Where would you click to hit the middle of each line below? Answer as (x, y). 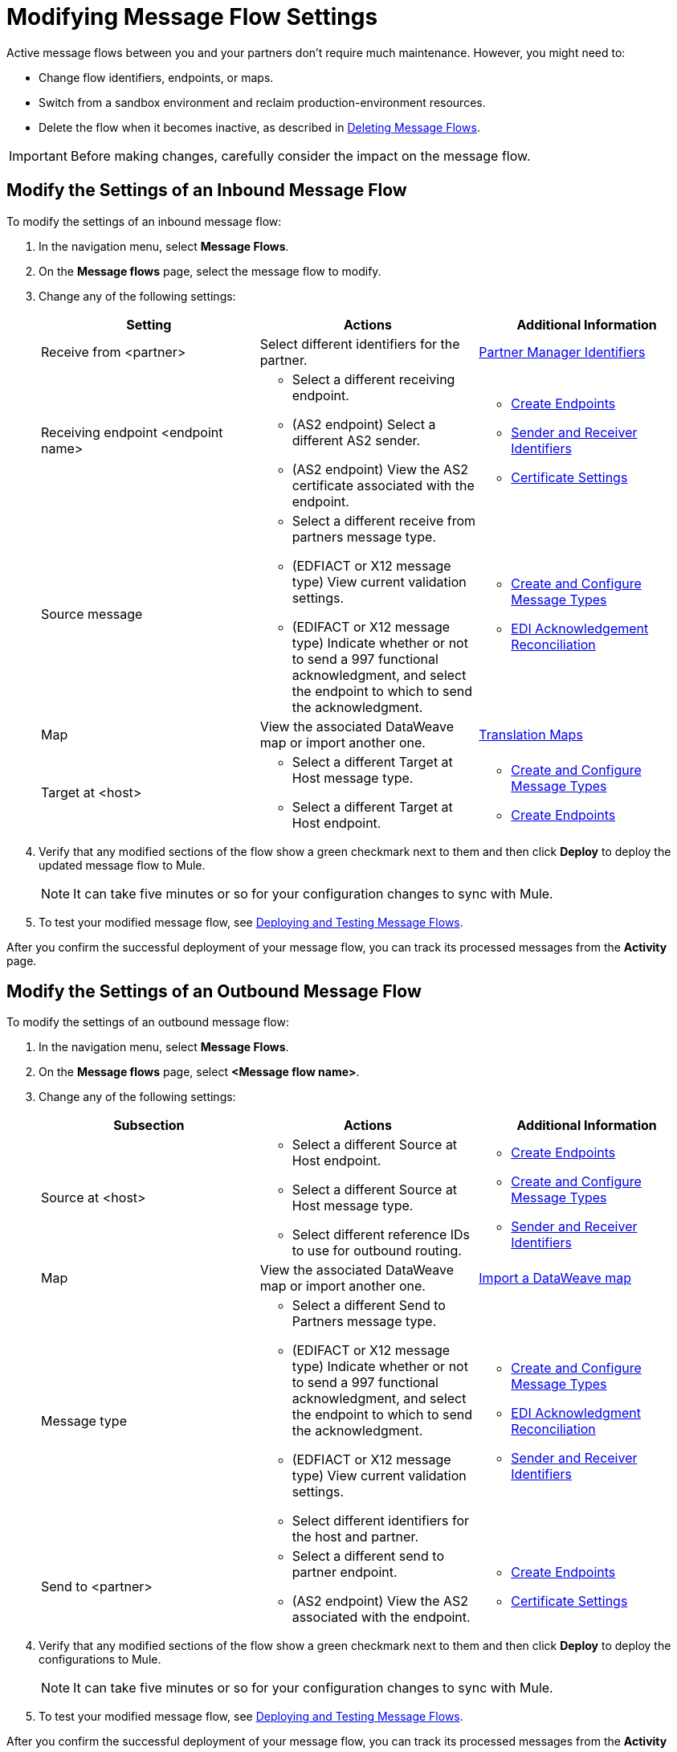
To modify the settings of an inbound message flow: (144, 221)
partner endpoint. (345, 1572)
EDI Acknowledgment (576, 1413)
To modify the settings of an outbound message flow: (148, 1022)
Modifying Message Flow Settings (192, 17)
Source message (92, 614)
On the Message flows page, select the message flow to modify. (210, 271)
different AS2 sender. (356, 440)
